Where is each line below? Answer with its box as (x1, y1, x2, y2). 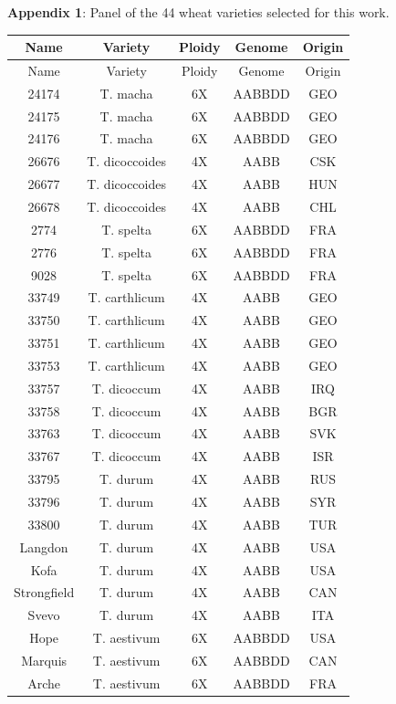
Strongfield (14, 583, 75, 602)
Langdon (19, 537, 68, 556)
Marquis (21, 650, 68, 669)
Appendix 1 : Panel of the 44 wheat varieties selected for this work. (7, 3, 390, 21)
